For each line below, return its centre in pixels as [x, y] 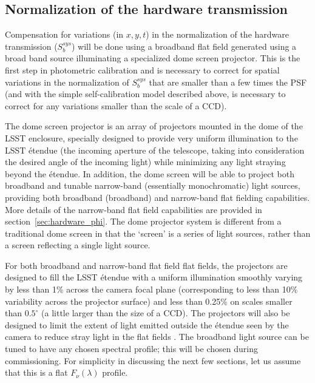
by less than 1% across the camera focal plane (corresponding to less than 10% [151, 289]
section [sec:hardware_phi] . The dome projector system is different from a [143, 221]
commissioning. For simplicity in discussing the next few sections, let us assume [153, 360]
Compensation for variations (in [64, 34]
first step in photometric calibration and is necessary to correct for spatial [142, 69]
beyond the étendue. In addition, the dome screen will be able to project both [150, 173]
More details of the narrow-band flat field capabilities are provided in [134, 209]
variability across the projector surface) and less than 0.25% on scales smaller [149, 301]
